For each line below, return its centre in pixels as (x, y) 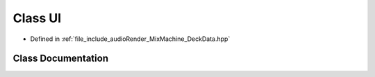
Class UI (37, 18)
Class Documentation (61, 59)
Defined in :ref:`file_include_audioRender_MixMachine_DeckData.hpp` (130, 39)
